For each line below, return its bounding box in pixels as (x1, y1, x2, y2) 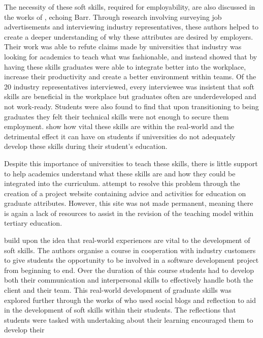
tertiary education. (4, 218, 62, 228)
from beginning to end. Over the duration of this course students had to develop (4, 264, 254, 275)
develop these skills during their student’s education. (4, 141, 168, 151)
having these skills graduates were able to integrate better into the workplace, (4, 61, 246, 72)
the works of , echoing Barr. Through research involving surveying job (4, 11, 222, 22)
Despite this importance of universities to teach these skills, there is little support (4, 158, 258, 168)
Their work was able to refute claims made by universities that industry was (4, 41, 242, 52)
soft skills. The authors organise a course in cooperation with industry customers (4, 244, 256, 255)
